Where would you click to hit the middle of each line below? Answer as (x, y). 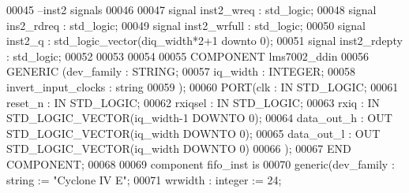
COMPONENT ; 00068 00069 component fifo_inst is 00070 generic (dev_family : (201, 163)
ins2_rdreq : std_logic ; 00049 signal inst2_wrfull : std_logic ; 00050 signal (186, 25)
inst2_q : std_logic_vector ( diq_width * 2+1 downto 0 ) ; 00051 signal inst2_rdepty (204, 41)
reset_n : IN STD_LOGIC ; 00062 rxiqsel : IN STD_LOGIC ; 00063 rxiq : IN (193, 102)
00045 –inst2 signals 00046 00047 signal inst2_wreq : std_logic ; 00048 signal (191, 9)
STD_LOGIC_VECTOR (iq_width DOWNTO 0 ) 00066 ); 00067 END (179, 148)
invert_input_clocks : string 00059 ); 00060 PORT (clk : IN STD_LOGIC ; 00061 (203, 86)
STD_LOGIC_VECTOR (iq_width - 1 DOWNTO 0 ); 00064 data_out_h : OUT (199, 118)
